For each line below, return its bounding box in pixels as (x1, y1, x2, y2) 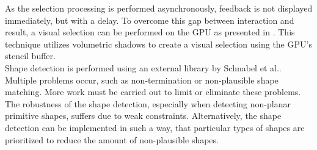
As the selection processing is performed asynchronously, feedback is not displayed (5, 2, 313, 14)
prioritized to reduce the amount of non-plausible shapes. (5, 133, 219, 146)
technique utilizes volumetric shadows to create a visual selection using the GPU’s (5, 37, 312, 50)
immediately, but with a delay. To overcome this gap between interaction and (5, 13, 294, 26)
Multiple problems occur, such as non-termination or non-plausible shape (5, 73, 279, 86)
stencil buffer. (5, 49, 56, 62)
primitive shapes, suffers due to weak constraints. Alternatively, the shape (5, 109, 282, 122)
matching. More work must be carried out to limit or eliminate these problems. (5, 85, 301, 98)
